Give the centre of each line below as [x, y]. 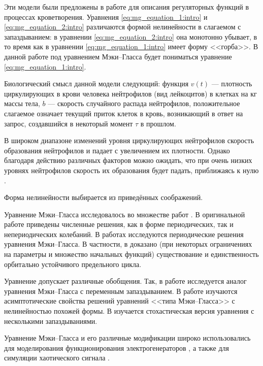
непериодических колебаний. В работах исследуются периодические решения [124, 234]
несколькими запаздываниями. [51, 321]
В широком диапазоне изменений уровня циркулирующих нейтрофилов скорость [129, 140]
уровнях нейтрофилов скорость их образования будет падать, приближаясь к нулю [131, 170]
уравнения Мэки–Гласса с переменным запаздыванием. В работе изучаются [121, 291]
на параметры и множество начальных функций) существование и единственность [131, 254]
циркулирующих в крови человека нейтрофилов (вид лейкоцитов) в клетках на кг [130, 93]
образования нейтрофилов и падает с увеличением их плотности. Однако [117, 150]
